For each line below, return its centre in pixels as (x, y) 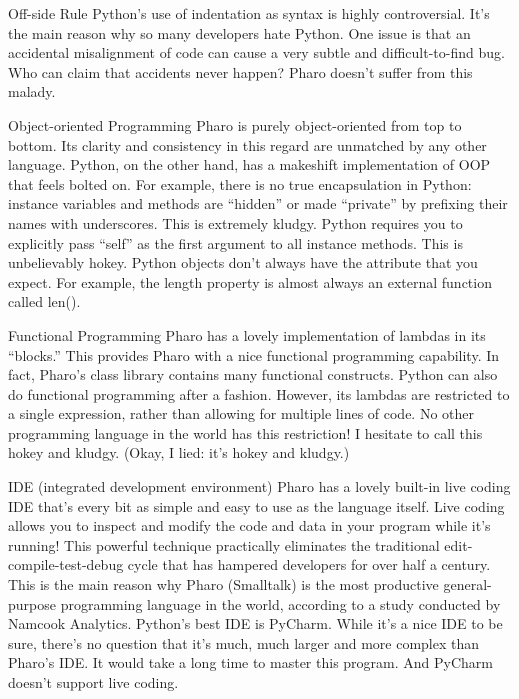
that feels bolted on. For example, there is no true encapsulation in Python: (240, 183)
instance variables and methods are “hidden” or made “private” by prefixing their (258, 203)
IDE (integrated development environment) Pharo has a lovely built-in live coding (259, 486)
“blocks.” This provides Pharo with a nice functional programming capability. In (254, 354)
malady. (32, 91)
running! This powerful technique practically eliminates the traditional (224, 544)
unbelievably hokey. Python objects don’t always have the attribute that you (243, 262)
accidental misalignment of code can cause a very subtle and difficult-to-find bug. (256, 52)
